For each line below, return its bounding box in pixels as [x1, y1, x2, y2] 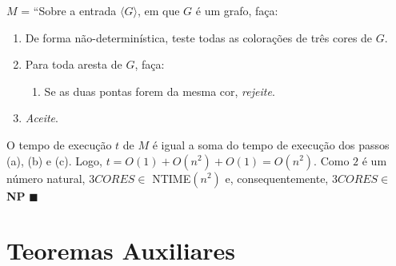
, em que [137, 2, 180, 18]
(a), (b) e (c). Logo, [6, 152, 102, 169]
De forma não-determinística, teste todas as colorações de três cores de [25, 29, 373, 46]
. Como [314, 152, 350, 169]
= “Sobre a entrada [21, 2, 117, 18]
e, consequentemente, [225, 169, 329, 186]
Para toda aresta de [25, 56, 122, 73]
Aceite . [25, 109, 58, 126]
